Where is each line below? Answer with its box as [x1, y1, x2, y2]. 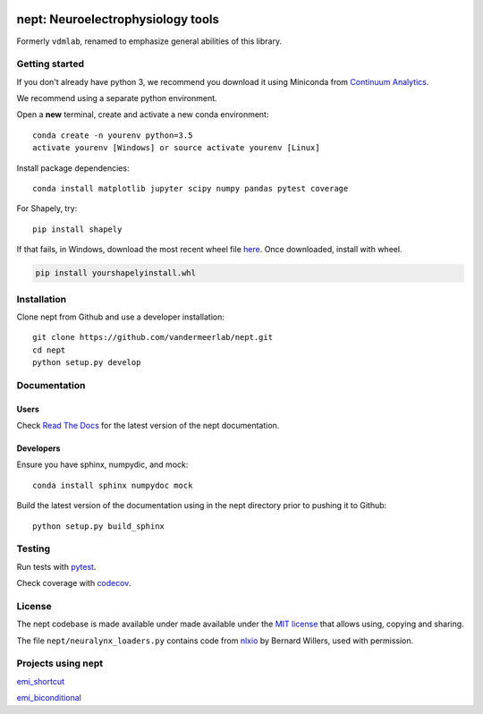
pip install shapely [32, 224, 123, 234]
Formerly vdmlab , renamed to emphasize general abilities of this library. [16, 36, 282, 47]
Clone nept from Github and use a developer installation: [16, 311, 225, 322]
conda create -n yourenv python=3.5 [32, 130, 193, 140]
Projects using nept [16, 658, 104, 670]
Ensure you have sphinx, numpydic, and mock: [16, 459, 189, 470]
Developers [16, 443, 61, 454]
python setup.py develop [32, 358, 141, 368]
